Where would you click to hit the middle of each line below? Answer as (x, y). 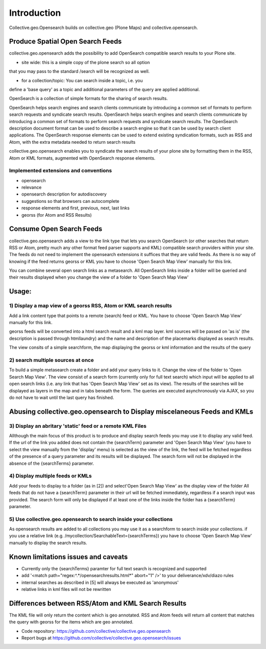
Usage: (20, 291)
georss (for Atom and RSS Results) (57, 215)
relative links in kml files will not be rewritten (66, 589)
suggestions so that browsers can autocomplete (70, 201)
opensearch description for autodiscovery (64, 194)
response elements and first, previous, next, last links (76, 208)
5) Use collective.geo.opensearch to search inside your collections (91, 519)
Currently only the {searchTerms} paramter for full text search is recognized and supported (114, 568)
